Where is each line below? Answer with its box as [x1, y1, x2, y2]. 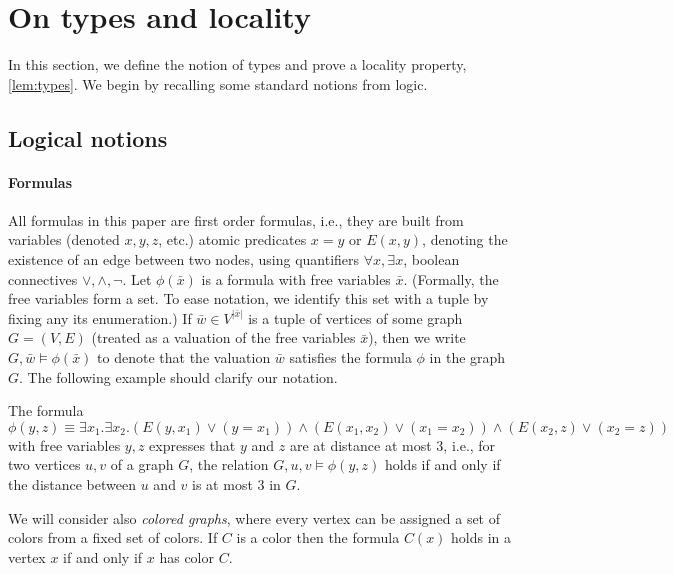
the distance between [8, 474, 137, 495]
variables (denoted [8, 229, 120, 250]
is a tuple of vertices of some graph [248, 307, 463, 328]
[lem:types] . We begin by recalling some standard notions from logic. [8, 73, 428, 94]
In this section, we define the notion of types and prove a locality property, [8, 54, 467, 75]
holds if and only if [384, 454, 501, 475]
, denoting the [422, 229, 508, 250]
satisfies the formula [289, 347, 412, 368]
